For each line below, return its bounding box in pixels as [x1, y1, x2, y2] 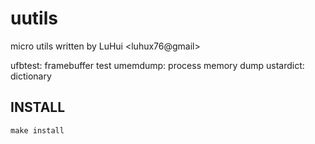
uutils [10, 7, 58, 30]
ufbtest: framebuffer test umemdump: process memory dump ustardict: [10, 59, 305, 71]
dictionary [10, 70, 52, 82]
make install [10, 125, 65, 136]
